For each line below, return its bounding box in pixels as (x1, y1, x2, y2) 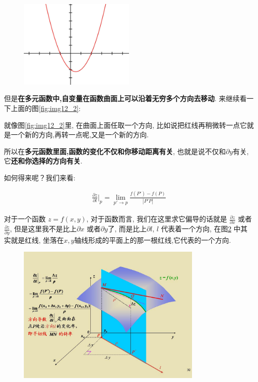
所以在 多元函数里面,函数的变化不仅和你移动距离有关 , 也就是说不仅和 (4, 146, 226, 156)
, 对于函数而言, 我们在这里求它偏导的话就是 (86, 214, 227, 224)
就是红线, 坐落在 (10, 234, 64, 245)
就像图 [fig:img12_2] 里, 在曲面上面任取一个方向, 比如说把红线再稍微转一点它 (4, 119, 247, 130)
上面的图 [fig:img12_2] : (10, 103, 81, 113)
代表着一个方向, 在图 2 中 (161, 223, 241, 234)
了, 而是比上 (108, 223, 147, 234)
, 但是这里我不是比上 (10, 223, 77, 234)
